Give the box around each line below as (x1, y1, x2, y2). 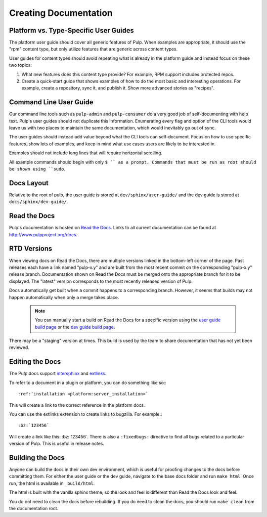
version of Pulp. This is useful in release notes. (9, 440, 104, 447)
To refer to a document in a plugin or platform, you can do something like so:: (9, 380, 167, 386)
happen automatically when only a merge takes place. (9, 294, 119, 300)
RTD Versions (9, 245, 52, 253)
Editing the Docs (9, 357, 61, 366)
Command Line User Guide (9, 98, 93, 106)
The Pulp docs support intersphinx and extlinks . (9, 371, 107, 377)
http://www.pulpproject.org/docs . (9, 231, 78, 237)
